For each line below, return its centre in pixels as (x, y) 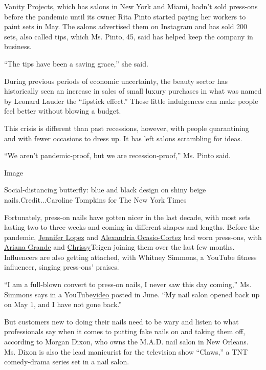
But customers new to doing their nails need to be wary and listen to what (121, 321)
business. (18, 46)
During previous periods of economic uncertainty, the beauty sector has (116, 81)
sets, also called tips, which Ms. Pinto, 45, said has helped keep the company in (129, 36)
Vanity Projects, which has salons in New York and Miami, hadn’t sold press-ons (131, 6)
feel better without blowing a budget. (63, 111)
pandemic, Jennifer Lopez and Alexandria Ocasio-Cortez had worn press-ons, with (133, 237)
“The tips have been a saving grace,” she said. (76, 63)
